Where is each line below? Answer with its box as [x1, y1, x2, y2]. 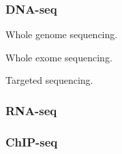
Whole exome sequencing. [5, 50, 112, 64]
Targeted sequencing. [5, 73, 93, 87]
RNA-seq [5, 102, 57, 119]
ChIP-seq [5, 133, 58, 150]
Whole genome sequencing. [5, 27, 118, 42]
